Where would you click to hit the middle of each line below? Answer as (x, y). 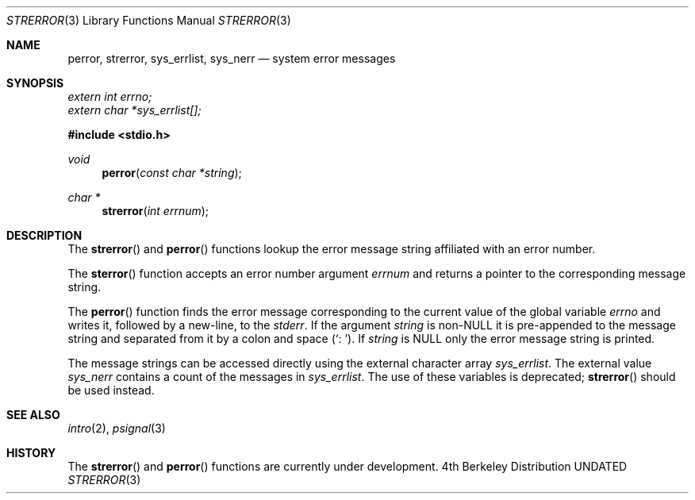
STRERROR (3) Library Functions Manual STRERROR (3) (149, 20)
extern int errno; (110, 96)
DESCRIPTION (44, 235)
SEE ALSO (33, 415)
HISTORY (31, 453)
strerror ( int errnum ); (156, 211)
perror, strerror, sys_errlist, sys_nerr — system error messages (232, 58)
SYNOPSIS (35, 83)
